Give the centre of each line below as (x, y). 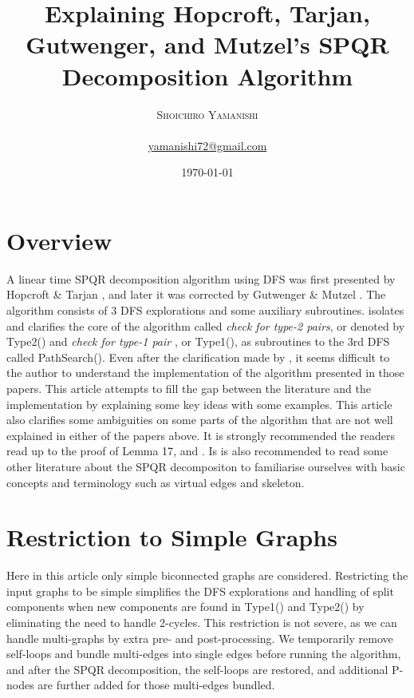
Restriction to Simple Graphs (172, 537)
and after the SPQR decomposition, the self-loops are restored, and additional (197, 669)
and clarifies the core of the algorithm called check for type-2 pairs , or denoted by (206, 325)
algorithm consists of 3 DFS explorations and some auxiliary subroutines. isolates (205, 310)
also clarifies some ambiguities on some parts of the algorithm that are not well (200, 420)
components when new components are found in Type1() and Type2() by (185, 607)
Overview (59, 240)
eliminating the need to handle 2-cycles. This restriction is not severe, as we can (202, 623)
